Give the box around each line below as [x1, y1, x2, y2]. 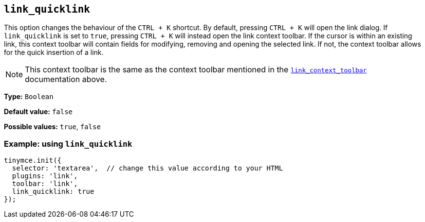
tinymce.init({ [4, 156, 62, 165]
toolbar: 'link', [12, 180, 78, 188]
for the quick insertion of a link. [4, 48, 104, 57]
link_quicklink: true [12, 188, 94, 196]
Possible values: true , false [4, 122, 101, 131]
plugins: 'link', [12, 172, 78, 180]
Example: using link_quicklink [4, 138, 132, 149]
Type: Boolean [4, 92, 54, 101]
